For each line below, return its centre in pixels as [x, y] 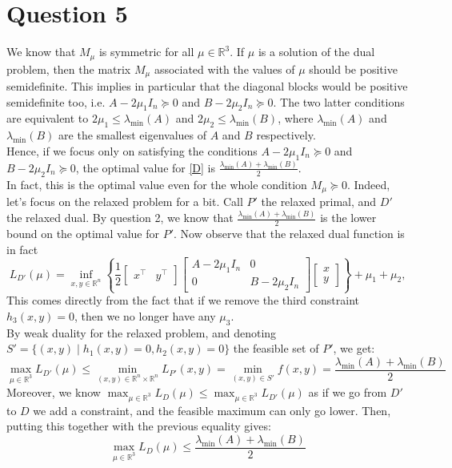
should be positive [353, 69]
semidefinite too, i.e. [56, 101]
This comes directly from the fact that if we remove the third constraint [183, 300]
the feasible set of [276, 348]
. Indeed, [368, 184]
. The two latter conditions [339, 101]
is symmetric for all [146, 52]
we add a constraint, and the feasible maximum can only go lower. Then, [212, 410]
